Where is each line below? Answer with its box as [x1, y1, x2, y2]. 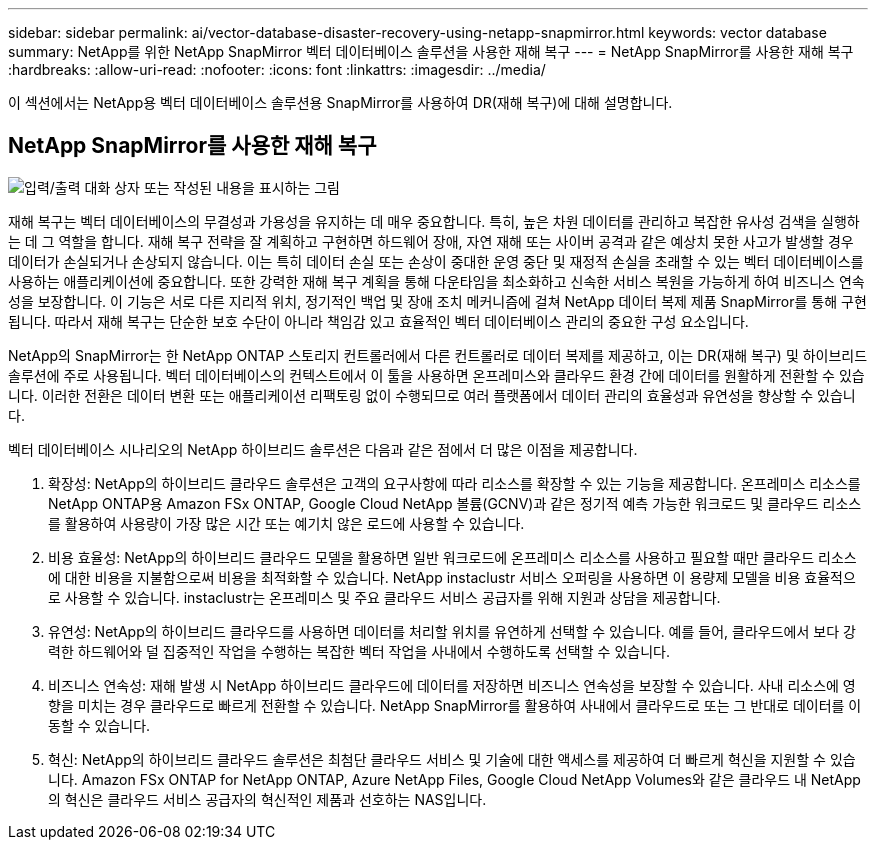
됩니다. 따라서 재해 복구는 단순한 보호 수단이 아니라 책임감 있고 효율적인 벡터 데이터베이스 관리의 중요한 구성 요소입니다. [8, 312, 749, 330]
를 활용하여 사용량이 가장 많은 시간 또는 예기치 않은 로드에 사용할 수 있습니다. [48, 514, 525, 532]
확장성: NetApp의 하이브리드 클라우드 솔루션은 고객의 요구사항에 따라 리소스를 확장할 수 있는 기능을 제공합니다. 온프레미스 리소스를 [48, 474, 861, 492]
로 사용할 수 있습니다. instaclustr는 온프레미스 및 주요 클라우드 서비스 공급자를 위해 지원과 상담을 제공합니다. [48, 588, 721, 606]
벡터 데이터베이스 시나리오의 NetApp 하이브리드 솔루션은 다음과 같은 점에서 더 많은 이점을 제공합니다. [8, 440, 638, 458]
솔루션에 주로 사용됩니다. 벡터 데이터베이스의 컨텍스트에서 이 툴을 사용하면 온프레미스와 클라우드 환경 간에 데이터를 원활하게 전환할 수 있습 [8, 366, 865, 384]
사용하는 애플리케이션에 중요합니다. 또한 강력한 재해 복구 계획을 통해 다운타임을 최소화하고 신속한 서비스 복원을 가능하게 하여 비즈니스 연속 [8, 272, 865, 290]
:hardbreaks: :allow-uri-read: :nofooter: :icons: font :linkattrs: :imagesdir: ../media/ [8, 61, 546, 78]
